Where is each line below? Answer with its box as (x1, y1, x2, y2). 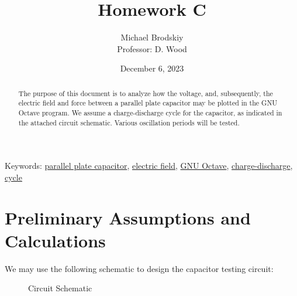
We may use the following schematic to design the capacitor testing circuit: (5, 262, 274, 274)
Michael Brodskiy (120, 31, 184, 43)
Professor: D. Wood (117, 42, 187, 55)
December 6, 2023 (120, 62, 184, 74)
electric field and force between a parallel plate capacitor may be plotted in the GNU (18, 98, 278, 108)
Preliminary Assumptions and (5, 205, 251, 229)
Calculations (5, 228, 106, 252)
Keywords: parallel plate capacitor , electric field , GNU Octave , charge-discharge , (5, 159, 293, 172)
